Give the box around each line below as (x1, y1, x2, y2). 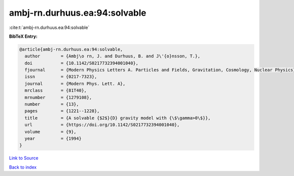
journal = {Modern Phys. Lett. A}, (24, 81, 126, 86)
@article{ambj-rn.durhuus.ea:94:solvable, (19, 47, 123, 52)
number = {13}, (24, 101, 79, 107)
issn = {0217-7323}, (24, 74, 98, 79)
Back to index (9, 164, 37, 170)
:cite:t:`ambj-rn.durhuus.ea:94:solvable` (9, 25, 90, 30)
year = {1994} (24, 136, 82, 141)
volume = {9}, (24, 129, 77, 134)
